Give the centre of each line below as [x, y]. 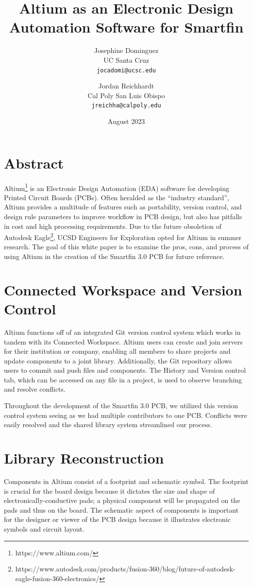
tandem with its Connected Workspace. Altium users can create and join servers [123, 341]
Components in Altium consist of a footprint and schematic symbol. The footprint [126, 481]
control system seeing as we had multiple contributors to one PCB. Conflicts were [126, 415]
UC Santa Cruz [126, 60]
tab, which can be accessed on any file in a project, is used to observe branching [123, 379]
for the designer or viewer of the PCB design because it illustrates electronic [117, 519]
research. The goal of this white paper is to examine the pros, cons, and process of [126, 247]
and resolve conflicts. [35, 389]
